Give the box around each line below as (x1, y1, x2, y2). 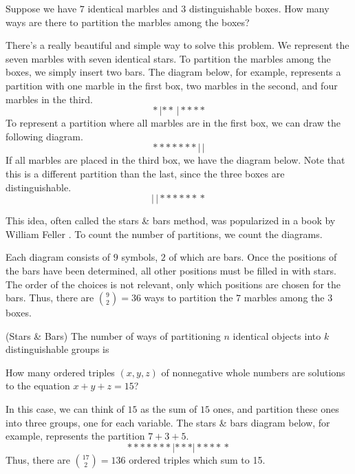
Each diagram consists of (6, 250, 111, 264)
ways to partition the (144, 290, 233, 305)
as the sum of (140, 402, 197, 416)
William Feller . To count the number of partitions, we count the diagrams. (6, 226, 323, 241)
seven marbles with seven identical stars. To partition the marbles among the (6, 51, 331, 65)
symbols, (121, 250, 158, 264)
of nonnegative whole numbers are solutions (161, 365, 345, 379)
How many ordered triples (6, 365, 115, 379)
